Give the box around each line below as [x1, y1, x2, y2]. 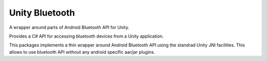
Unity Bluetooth [9, 7, 75, 18]
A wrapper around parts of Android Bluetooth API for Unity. [9, 24, 130, 30]
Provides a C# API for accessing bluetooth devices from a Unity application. [9, 33, 164, 39]
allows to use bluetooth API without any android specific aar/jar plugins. [9, 49, 155, 55]
